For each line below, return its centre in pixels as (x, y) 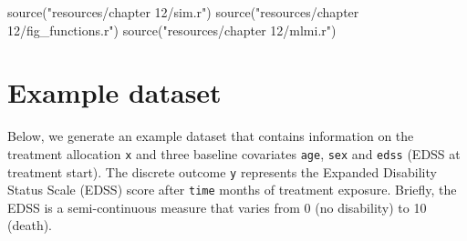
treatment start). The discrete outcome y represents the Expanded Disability (222, 171)
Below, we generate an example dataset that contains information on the (211, 136)
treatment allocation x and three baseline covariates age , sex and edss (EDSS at (234, 153)
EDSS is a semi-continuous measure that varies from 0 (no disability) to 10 (217, 207)
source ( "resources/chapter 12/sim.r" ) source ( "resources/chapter (183, 12)
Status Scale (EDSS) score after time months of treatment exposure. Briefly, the (232, 190)
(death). (30, 225)
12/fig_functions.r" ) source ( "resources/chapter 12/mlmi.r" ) (172, 30)
